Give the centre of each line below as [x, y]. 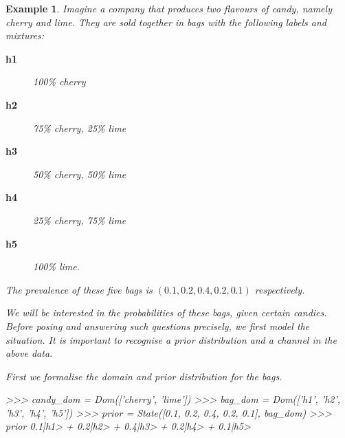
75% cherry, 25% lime [80, 128]
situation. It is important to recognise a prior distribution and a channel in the [171, 339]
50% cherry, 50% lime [80, 174]
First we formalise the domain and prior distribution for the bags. [144, 376]
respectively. [280, 289]
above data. [29, 353]
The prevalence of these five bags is [79, 289]
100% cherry [59, 81]
